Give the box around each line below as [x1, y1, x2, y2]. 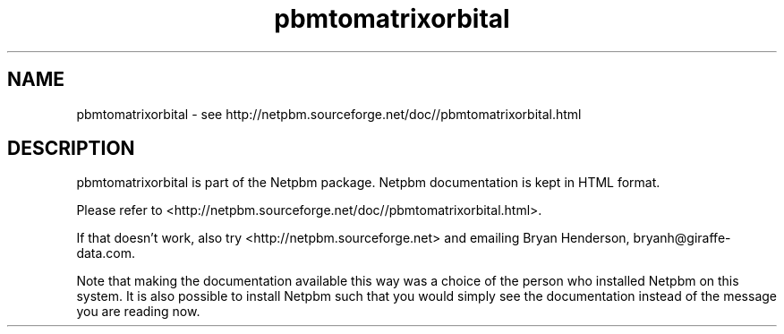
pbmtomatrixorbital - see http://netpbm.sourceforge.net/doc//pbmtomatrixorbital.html [76, 106, 582, 122]
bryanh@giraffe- [633, 230, 731, 246]
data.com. [76, 245, 136, 261]
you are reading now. [76, 304, 200, 320]
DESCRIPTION [7, 137, 135, 160]
